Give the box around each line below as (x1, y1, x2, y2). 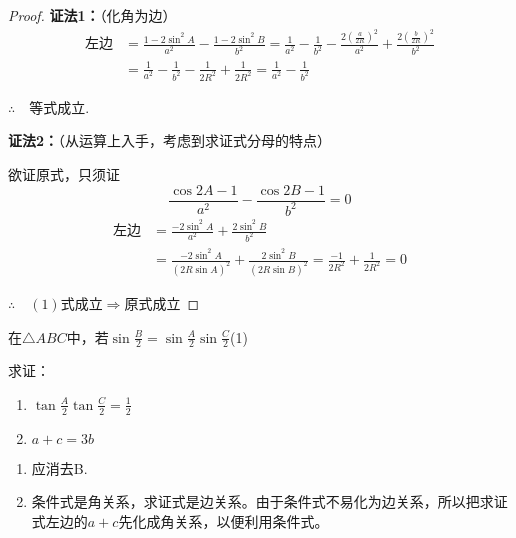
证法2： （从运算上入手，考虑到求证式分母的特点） (8, 130, 332, 151)
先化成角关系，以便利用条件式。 (118, 510, 329, 531)
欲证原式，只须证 (8, 163, 120, 184)
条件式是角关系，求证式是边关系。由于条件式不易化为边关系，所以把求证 (31, 491, 508, 512)
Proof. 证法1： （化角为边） (8, 5, 177, 25)
